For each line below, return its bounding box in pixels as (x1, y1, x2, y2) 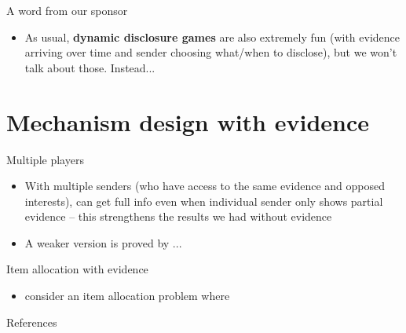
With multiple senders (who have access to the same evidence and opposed (24, 177, 385, 194)
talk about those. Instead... (24, 59, 155, 75)
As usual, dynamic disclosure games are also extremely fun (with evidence (24, 28, 401, 45)
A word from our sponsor (6, 2, 128, 18)
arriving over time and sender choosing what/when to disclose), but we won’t (24, 44, 397, 60)
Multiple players (6, 151, 84, 167)
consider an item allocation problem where (24, 287, 230, 304)
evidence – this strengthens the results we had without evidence (24, 208, 332, 225)
